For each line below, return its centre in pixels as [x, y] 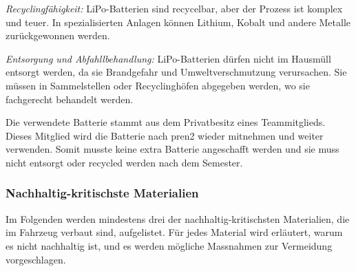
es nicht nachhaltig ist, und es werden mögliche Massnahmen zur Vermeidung [169, 245]
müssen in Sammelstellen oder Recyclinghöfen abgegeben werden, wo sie [158, 85]
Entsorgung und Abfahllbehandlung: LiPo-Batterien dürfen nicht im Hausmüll [168, 58]
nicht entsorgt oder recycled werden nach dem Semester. [124, 162]
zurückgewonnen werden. [58, 35]
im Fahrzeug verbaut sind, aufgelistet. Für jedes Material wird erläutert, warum [174, 232]
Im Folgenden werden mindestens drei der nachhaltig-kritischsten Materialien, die [178, 218]
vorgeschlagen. [36, 259]
